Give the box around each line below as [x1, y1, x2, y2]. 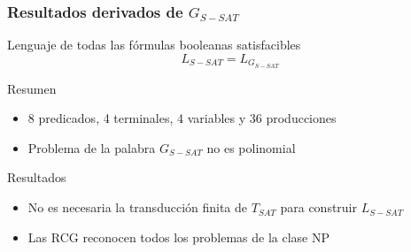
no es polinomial [206, 138, 296, 157]
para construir [280, 198, 357, 217]
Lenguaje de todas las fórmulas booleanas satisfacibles [7, 35, 301, 54]
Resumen [7, 79, 57, 97]
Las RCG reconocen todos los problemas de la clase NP [27, 227, 330, 246]
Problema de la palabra [27, 138, 156, 157]
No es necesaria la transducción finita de [27, 198, 248, 217]
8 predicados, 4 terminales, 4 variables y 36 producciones [27, 109, 337, 127]
